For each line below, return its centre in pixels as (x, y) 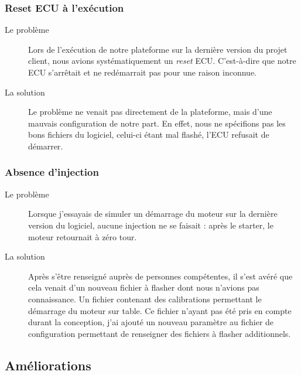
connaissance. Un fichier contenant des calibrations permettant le (145, 299)
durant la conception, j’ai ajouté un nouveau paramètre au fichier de (151, 322)
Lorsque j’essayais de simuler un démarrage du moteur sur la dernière (153, 214)
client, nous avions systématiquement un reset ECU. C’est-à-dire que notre (162, 61)
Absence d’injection (52, 172)
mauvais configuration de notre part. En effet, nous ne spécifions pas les (157, 123)
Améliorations (48, 365)
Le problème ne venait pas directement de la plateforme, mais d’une (150, 112)
